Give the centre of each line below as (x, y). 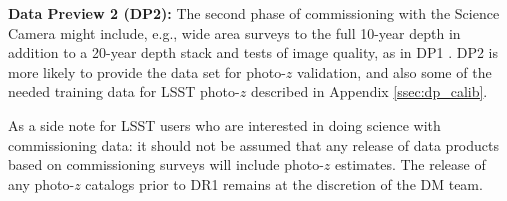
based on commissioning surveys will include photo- (166, 164)
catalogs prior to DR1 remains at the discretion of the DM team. (284, 183)
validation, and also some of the (394, 71)
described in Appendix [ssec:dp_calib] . (369, 91)
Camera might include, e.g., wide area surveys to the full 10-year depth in (234, 32)
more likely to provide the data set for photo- (147, 71)
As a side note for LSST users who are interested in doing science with (224, 124)
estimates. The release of (410, 164)
